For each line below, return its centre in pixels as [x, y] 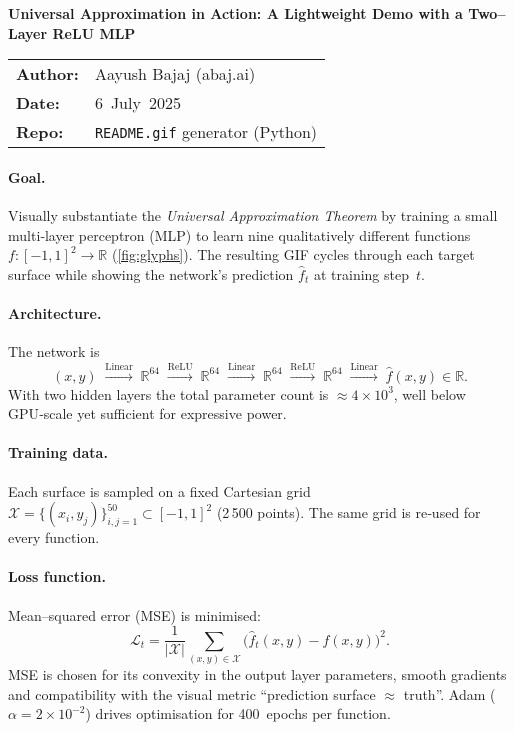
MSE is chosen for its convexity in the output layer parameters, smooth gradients [257, 673]
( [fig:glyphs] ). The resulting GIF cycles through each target [293, 254]
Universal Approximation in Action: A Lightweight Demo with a [235, 13]
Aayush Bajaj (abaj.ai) [175, 74]
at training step [361, 273]
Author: [47, 74]
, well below [429, 393]
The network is [54, 351]
